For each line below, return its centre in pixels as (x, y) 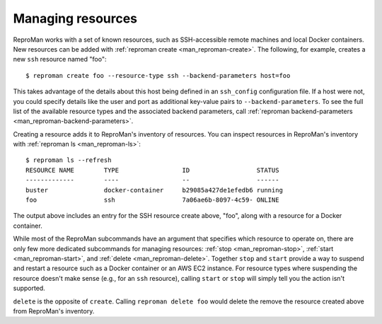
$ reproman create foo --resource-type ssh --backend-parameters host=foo (158, 75)
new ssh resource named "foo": (60, 59)
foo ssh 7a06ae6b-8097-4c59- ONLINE (152, 200)
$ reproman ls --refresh (69, 160)
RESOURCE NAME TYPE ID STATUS (152, 170)
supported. (29, 288)
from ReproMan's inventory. (54, 311)
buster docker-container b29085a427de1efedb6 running (154, 190)
